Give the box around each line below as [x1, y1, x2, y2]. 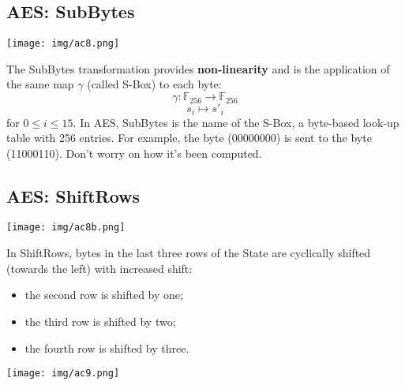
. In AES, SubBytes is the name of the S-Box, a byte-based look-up [73, 114, 399, 130]
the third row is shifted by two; [24, 312, 176, 329]
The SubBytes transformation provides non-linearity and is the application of [6, 60, 390, 77]
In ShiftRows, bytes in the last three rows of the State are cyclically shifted [6, 245, 371, 261]
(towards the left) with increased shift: [6, 260, 193, 276]
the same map [6, 76, 74, 92]
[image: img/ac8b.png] [6, 222, 126, 234]
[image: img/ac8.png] [6, 38, 120, 50]
